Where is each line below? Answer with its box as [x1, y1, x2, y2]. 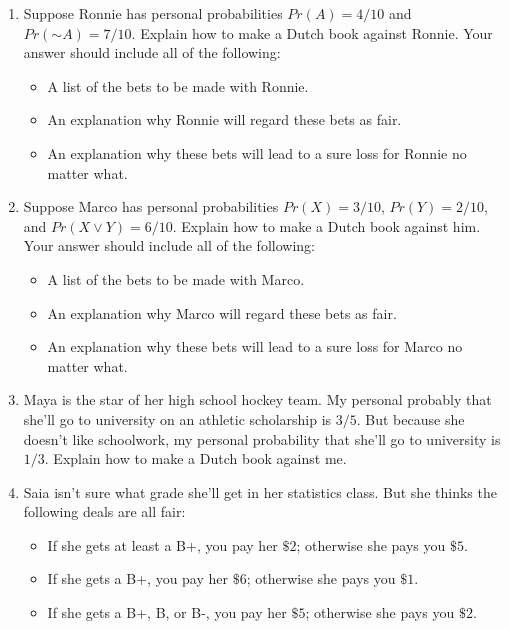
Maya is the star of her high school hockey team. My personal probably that [23, 389, 492, 410]
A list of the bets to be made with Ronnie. [47, 75, 309, 96]
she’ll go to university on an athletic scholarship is [23, 408, 332, 429]
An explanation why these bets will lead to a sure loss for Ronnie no [47, 142, 467, 163]
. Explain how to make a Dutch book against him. [172, 215, 481, 236]
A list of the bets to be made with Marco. [47, 268, 305, 289]
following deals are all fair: [23, 501, 186, 522]
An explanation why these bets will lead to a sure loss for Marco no [47, 336, 463, 357]
